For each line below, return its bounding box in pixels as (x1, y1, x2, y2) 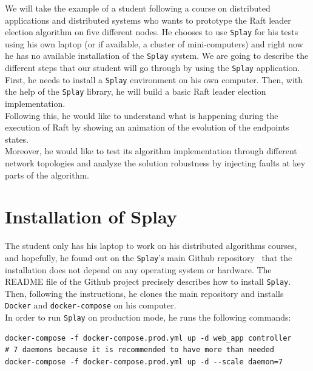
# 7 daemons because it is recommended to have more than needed (5, 345, 274, 355)
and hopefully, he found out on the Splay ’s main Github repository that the (5, 251, 292, 264)
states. (5, 132, 29, 145)
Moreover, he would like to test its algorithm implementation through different (5, 145, 297, 157)
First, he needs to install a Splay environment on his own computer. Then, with (5, 73, 303, 86)
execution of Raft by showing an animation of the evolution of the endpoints (5, 121, 289, 134)
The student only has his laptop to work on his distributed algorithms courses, (5, 239, 297, 252)
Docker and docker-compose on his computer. (5, 299, 177, 311)
